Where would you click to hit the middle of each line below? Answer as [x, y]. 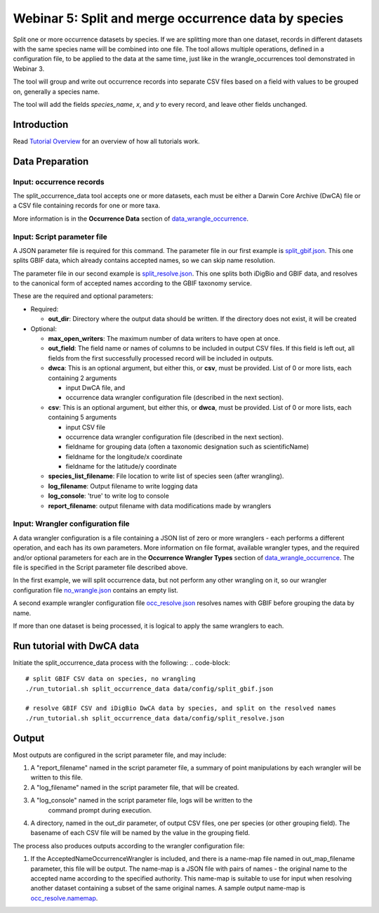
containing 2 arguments [82, 378]
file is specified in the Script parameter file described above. [100, 567]
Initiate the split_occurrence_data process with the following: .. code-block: [122, 662]
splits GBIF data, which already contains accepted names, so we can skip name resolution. [144, 261]
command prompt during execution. [100, 810]
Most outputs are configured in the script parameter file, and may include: [120, 755]
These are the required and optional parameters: [83, 296]
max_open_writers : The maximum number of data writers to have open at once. [164, 338]
